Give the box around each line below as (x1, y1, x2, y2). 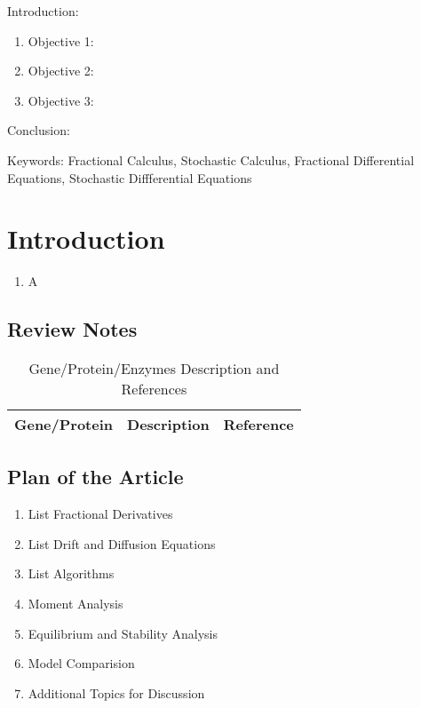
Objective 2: (28, 61, 94, 80)
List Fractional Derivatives (28, 505, 173, 523)
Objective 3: (28, 91, 94, 109)
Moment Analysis (28, 594, 123, 613)
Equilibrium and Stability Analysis (28, 624, 218, 642)
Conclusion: (7, 121, 70, 139)
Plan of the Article (7, 463, 184, 490)
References (121, 378, 187, 400)
